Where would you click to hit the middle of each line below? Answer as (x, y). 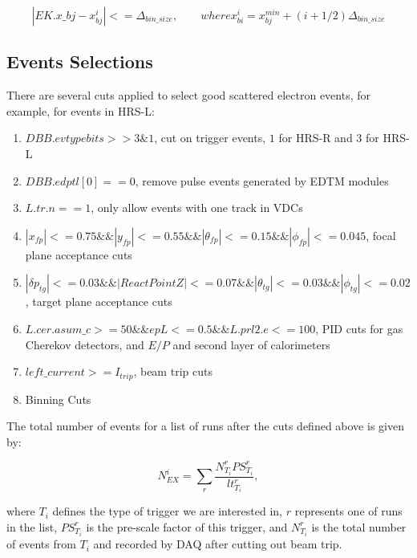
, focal (381, 235)
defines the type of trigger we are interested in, (168, 511)
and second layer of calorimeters (251, 344)
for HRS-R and (316, 138)
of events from (41, 544)
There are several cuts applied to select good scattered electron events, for (188, 95)
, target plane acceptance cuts (99, 301)
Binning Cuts (58, 399)
